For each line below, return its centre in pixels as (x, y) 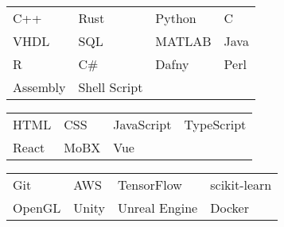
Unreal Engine (158, 208)
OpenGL (37, 208)
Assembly (39, 87)
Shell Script (111, 87)
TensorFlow (150, 185)
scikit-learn (241, 185)
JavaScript (142, 124)
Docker (230, 208)
